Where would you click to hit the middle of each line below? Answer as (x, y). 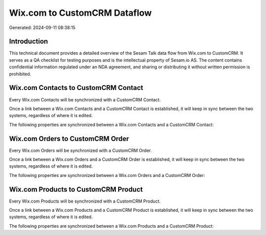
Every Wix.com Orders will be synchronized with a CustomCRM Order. (81, 150)
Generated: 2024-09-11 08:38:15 (42, 28)
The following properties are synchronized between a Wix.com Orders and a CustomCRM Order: (107, 175)
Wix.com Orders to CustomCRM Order (69, 138)
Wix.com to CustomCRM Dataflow (81, 13)
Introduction (29, 42)
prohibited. (20, 74)
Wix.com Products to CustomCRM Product (76, 189)
